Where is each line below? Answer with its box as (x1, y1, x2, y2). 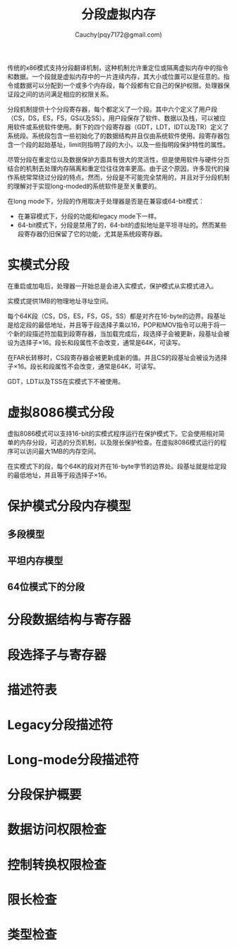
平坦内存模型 (7, 554, 63, 566)
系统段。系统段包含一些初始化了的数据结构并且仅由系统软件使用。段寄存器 (7, 131, 224, 140)
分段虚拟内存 (80, 6, 156, 23)
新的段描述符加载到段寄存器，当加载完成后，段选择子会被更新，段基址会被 (13, 329, 230, 338)
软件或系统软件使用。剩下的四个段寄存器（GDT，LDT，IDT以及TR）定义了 (13, 122, 229, 131)
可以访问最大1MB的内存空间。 (13, 447, 100, 455)
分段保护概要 (7, 787, 83, 803)
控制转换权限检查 (7, 857, 107, 873)
